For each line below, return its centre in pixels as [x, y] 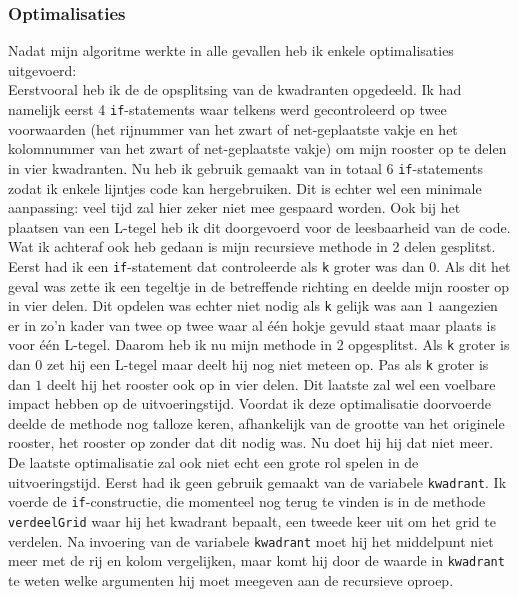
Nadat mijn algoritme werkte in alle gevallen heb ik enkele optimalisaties [231, 50]
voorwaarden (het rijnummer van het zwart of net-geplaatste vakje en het [233, 128]
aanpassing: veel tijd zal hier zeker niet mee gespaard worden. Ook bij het [234, 207]
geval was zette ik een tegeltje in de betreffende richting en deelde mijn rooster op [259, 285]
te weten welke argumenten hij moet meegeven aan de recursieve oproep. [231, 579]
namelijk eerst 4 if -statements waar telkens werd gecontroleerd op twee [227, 109]
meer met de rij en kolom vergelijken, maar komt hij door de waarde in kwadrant [256, 560]
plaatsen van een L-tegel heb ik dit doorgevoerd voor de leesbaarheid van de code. [259, 226]
